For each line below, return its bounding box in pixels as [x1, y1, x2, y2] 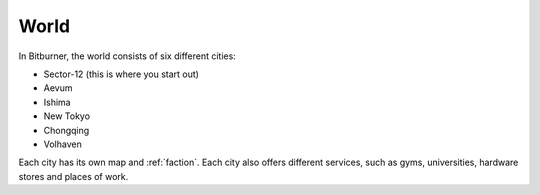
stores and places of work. [18, 170, 129, 182]
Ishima [43, 96, 71, 108]
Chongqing [43, 124, 90, 136]
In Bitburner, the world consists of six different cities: [18, 50, 237, 62]
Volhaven [43, 138, 82, 150]
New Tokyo [43, 110, 90, 122]
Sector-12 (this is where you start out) [43, 68, 200, 80]
